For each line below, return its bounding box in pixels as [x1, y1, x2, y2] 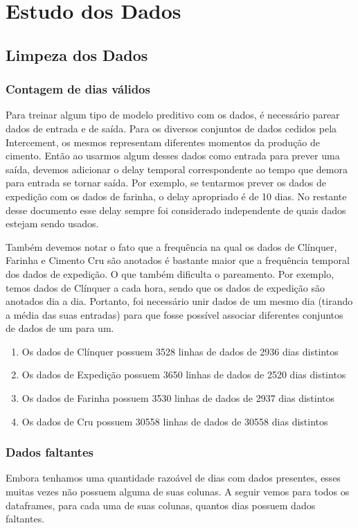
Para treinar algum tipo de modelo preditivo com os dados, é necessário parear [6, 107, 340, 122]
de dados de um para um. [6, 321, 114, 335]
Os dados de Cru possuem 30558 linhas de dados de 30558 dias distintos [21, 414, 328, 428]
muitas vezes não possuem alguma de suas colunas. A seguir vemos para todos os [6, 484, 350, 499]
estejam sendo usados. [6, 216, 99, 231]
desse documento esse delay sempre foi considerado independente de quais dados [6, 202, 346, 217]
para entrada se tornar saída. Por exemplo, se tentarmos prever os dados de [6, 175, 326, 190]
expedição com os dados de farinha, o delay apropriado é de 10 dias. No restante [6, 188, 347, 203]
